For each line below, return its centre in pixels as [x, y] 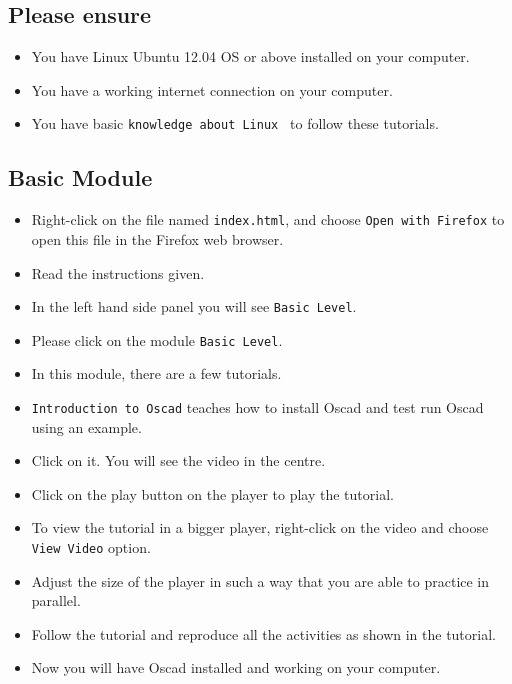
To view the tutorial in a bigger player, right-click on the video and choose [260, 527]
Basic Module [80, 177]
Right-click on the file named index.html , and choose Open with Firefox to [268, 219]
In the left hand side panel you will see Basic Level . [194, 306]
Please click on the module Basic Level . [157, 339]
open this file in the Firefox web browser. [157, 238]
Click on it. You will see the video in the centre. [178, 460]
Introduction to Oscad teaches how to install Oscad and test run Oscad [257, 407]
